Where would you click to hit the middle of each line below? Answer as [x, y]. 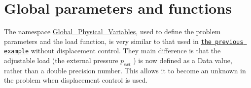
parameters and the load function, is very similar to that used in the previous [124, 41]
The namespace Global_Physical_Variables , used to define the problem [112, 32]
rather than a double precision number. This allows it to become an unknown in [125, 70]
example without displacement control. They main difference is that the [112, 51]
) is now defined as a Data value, [183, 60]
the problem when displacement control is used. [76, 80]
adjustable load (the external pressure [61, 60]
